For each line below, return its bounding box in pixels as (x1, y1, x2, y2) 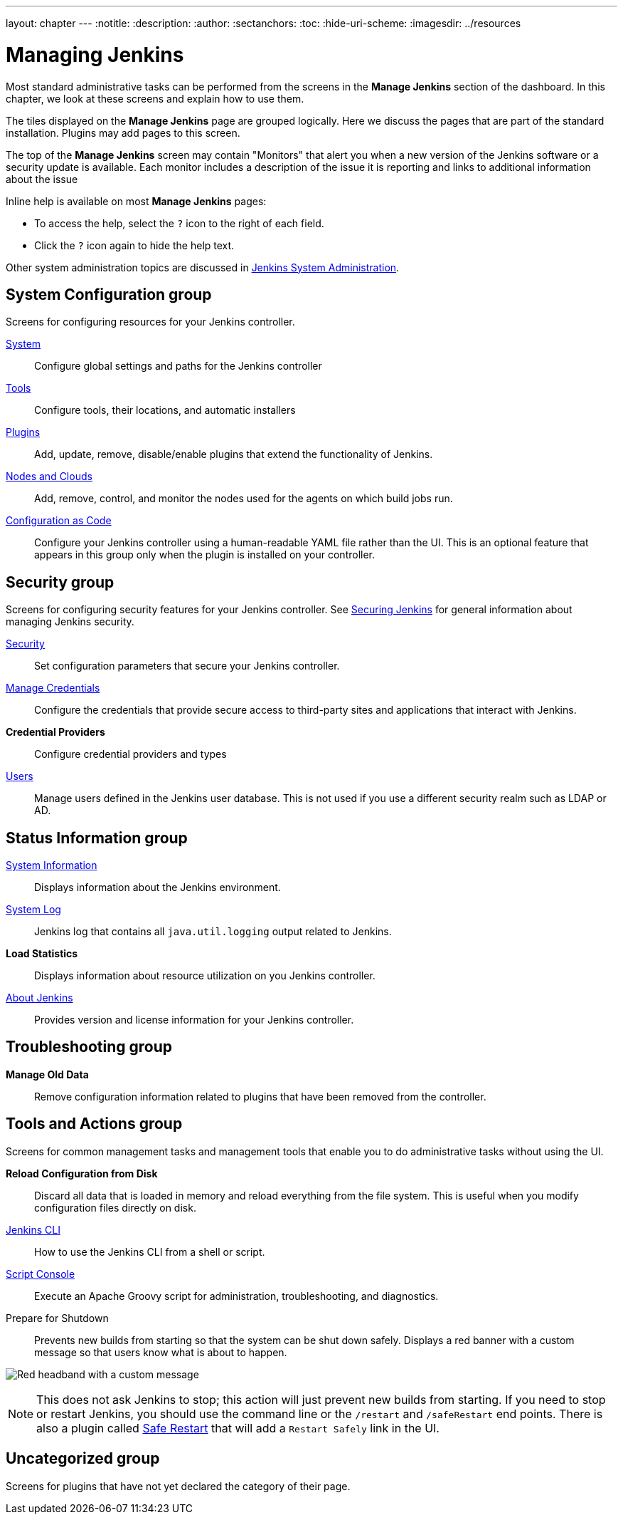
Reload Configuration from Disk (6, 1167, 158, 1180)
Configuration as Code (6, 514, 112, 527)
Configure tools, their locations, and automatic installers (34, 404, 296, 417)
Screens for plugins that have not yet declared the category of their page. (6, 1479, 351, 1492)
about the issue (6, 172, 78, 185)
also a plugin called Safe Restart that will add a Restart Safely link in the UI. (36, 1420, 440, 1435)
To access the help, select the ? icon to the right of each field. (34, 217, 324, 229)
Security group (6, 573, 115, 591)
